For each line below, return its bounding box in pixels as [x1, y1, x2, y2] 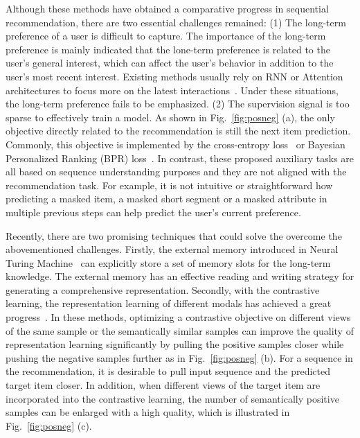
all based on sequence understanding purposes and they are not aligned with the [6, 164, 347, 179]
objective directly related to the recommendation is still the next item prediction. [6, 123, 351, 138]
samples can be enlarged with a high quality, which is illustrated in [6, 405, 290, 419]
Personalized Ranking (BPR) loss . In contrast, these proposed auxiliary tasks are [6, 150, 354, 165]
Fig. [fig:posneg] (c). [6, 418, 92, 432]
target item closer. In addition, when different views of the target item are [6, 378, 321, 392]
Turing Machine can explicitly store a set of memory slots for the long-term [6, 255, 331, 270]
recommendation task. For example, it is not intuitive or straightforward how [6, 177, 333, 192]
